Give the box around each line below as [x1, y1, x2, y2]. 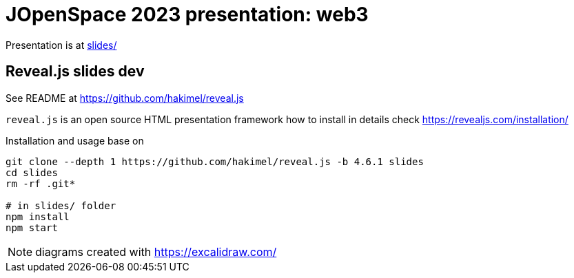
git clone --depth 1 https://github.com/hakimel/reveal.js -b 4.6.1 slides [6, 156, 424, 167]
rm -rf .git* [6, 178, 76, 189]
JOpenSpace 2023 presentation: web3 [6, 3, 369, 26]
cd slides [6, 167, 58, 178]
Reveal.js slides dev [6, 63, 145, 81]
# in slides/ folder [6, 200, 116, 211]
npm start [6, 222, 58, 233]
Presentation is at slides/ [6, 39, 117, 51]
